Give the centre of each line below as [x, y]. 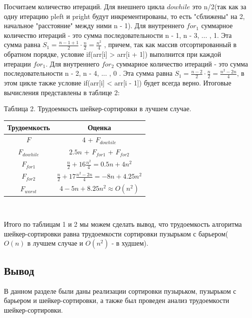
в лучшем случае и [55, 243]
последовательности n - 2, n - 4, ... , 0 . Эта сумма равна [88, 73]
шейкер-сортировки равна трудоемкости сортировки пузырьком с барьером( [116, 233]
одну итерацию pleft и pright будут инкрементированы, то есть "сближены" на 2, [125, 16]
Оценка [99, 127]
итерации [18, 63]
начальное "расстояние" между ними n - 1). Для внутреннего [94, 25]
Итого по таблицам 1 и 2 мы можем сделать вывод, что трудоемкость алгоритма [123, 224]
